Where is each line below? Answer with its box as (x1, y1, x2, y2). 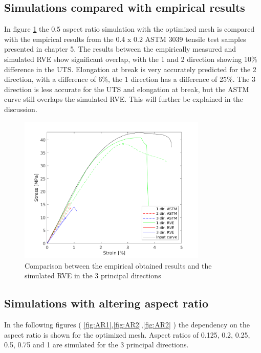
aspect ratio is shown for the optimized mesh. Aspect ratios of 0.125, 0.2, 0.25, (4, 329, 250, 340)
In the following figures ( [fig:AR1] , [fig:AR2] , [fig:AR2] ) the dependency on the (4, 319, 250, 330)
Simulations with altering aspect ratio (4, 295, 209, 311)
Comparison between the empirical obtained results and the (25, 260, 212, 271)
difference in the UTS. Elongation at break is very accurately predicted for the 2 (4, 63, 256, 74)
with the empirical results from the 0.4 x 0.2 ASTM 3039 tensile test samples (4, 33, 246, 44)
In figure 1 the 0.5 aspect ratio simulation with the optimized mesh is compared (4, 24, 255, 34)
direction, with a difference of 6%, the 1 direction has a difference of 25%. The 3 (4, 74, 255, 84)
